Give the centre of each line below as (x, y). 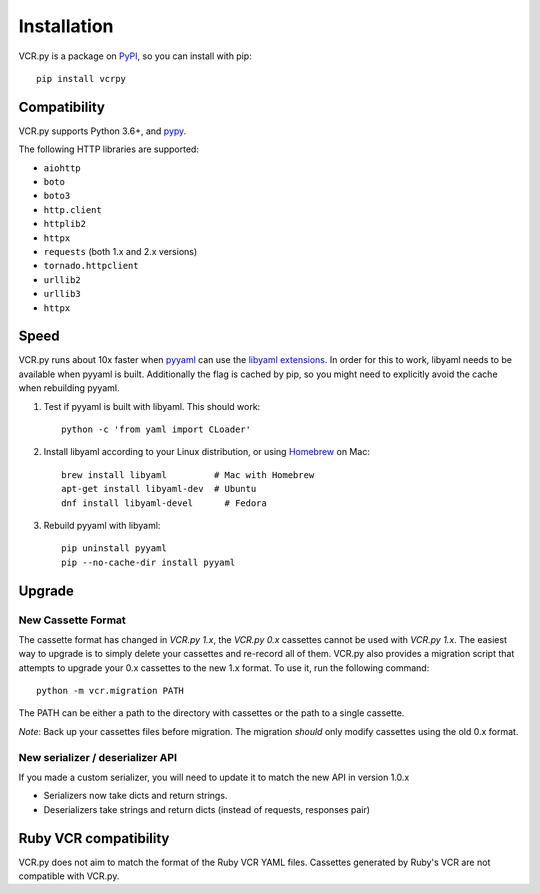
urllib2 (62, 279)
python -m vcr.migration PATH (110, 691)
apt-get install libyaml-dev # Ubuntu (159, 489)
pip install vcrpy (81, 78)
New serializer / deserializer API (97, 757)
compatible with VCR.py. (69, 876)
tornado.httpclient (91, 266)
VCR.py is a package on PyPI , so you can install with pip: (135, 56)
